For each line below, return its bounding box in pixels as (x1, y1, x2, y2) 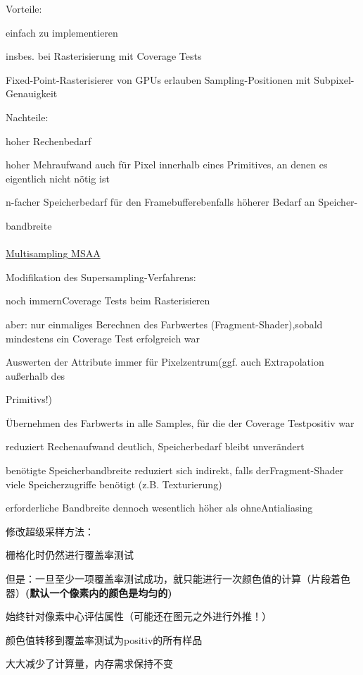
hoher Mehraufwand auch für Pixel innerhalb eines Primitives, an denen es (6, 157, 328, 172)
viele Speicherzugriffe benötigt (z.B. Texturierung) (6, 476, 222, 491)
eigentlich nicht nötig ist (6, 171, 110, 185)
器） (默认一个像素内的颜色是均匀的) (6, 585, 172, 600)
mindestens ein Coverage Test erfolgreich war (6, 330, 200, 345)
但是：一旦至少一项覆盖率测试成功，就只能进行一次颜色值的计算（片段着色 (6, 571, 350, 586)
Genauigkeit (6, 86, 58, 101)
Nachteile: (6, 109, 49, 124)
